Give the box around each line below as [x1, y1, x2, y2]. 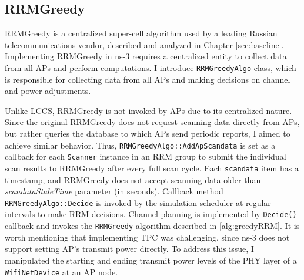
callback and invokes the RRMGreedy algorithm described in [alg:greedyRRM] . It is [5, 220, 300, 232]
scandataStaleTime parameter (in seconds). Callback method [5, 185, 223, 197]
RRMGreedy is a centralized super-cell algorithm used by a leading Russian [5, 27, 278, 39]
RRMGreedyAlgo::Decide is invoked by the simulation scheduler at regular [5, 196, 271, 208]
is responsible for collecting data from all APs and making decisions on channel [5, 73, 290, 85]
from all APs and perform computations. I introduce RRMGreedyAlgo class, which [5, 61, 296, 73]
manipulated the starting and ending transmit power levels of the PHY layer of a [5, 254, 297, 266]
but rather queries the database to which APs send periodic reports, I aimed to [5, 127, 290, 140]
